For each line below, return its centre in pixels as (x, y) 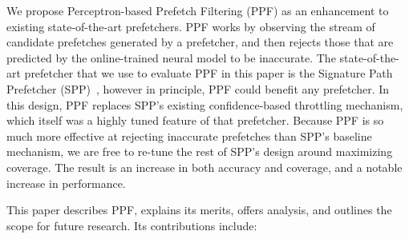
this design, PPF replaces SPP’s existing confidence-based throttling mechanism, (205, 104)
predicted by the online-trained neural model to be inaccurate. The (171, 57)
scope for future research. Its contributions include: (132, 225)
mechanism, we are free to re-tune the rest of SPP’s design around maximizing (200, 151)
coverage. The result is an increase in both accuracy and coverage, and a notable (204, 167)
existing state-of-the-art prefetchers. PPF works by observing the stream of (191, 26)
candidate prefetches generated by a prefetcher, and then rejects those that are (200, 42)
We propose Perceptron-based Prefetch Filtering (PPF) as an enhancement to (198, 10)
